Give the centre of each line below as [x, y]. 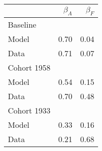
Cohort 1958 [29, 68]
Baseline [22, 25]
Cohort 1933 [29, 111]
